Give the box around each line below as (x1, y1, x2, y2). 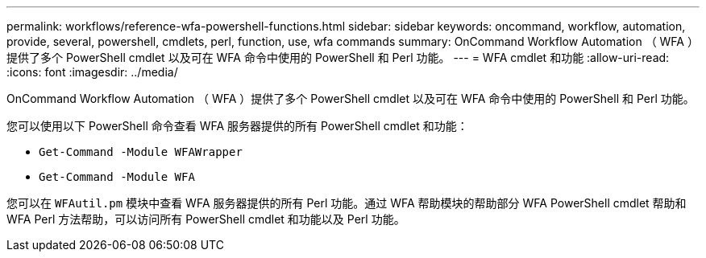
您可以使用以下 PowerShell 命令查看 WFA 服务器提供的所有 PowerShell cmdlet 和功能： (6, 119, 468, 133)
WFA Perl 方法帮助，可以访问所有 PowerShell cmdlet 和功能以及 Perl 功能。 (6, 212, 405, 226)
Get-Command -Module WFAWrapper (39, 145, 243, 158)
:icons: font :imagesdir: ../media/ (6, 65, 178, 79)
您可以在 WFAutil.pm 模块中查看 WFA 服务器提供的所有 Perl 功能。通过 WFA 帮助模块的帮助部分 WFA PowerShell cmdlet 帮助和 (6, 196, 687, 210)
